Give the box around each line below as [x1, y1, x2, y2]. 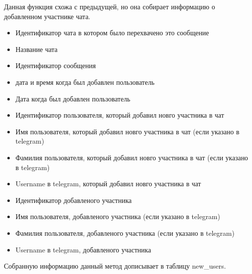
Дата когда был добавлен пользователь [15, 93, 131, 103]
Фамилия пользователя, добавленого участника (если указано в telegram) [15, 227, 235, 238]
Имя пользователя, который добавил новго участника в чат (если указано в [15, 126, 240, 136]
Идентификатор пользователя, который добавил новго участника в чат [15, 110, 224, 120]
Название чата [15, 44, 58, 54]
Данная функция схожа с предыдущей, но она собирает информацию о [4, 1, 215, 11]
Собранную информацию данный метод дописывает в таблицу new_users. [4, 261, 226, 271]
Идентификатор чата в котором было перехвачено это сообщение [15, 27, 209, 38]
